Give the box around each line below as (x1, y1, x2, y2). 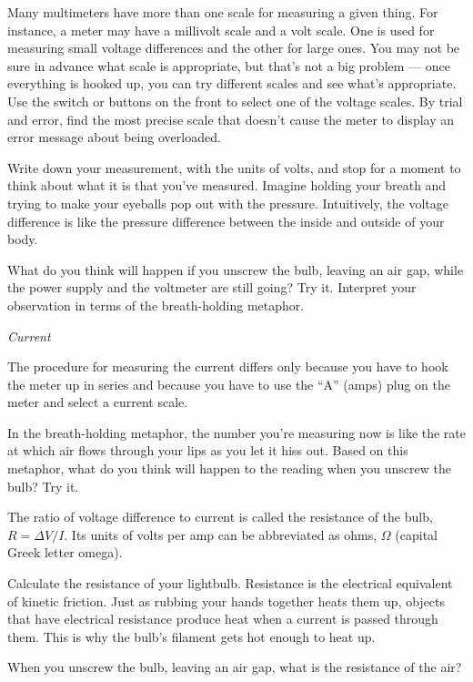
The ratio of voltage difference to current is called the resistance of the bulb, (7, 507, 433, 526)
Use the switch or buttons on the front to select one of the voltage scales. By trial (7, 91, 463, 110)
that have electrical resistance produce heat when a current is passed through (7, 609, 438, 628)
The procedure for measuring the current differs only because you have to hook (7, 357, 448, 376)
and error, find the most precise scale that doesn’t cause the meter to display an (7, 109, 455, 128)
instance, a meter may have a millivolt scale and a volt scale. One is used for (7, 20, 435, 39)
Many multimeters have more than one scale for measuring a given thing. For (7, 3, 438, 21)
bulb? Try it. (7, 476, 79, 495)
